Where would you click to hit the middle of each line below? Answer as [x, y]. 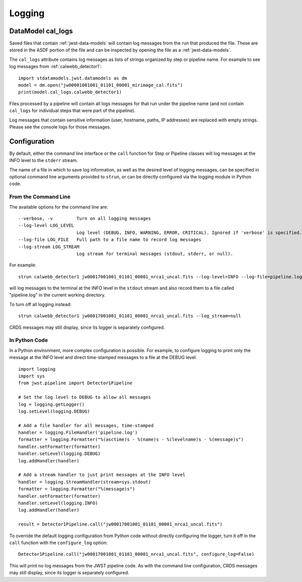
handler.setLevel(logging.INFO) [58, 503]
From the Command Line [40, 197]
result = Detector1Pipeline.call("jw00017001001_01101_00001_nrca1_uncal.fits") [121, 524]
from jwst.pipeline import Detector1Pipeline [75, 383]
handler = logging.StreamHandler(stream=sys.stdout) [85, 482]
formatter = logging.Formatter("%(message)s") [77, 489]
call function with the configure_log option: [58, 543]
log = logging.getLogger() [52, 404]
